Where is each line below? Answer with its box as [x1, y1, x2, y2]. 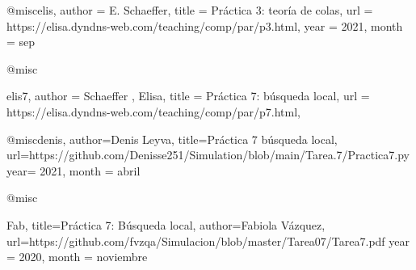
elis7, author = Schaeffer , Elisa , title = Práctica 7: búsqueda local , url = [6, 87, 370, 104]
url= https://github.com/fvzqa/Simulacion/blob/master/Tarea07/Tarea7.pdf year [6, 232, 410, 249]
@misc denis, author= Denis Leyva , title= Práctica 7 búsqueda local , [6, 130, 338, 147]
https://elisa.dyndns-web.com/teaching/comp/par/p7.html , [6, 103, 300, 120]
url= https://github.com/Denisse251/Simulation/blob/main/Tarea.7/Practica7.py [6, 146, 410, 163]
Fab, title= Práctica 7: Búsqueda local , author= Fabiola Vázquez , [6, 216, 326, 233]
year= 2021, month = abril [6, 162, 141, 179]
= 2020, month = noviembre [6, 248, 148, 265]
